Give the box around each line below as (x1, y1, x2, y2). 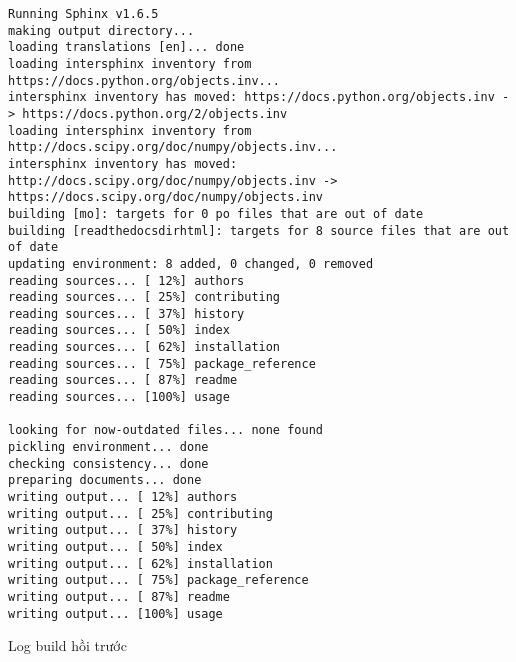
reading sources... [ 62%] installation (8, 340, 281, 355)
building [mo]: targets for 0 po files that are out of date (8, 206, 424, 221)
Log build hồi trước (8, 635, 127, 656)
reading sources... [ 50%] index (8, 323, 230, 338)
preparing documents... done (8, 473, 202, 488)
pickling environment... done (8, 440, 209, 455)
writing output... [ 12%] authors (8, 490, 238, 505)
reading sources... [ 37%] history (8, 306, 245, 321)
